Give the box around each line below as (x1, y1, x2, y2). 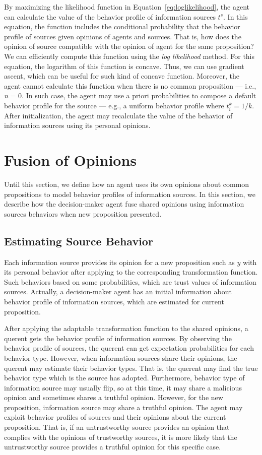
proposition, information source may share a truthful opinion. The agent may (4, 402, 243, 412)
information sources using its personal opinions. (4, 120, 151, 131)
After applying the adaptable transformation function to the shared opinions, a (4, 323, 248, 334)
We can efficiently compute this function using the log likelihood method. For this (4, 50, 255, 61)
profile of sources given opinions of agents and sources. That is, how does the (4, 31, 241, 41)
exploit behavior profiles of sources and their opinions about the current (4, 412, 226, 422)
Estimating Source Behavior (4, 233, 153, 248)
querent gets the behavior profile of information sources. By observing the (4, 333, 232, 343)
